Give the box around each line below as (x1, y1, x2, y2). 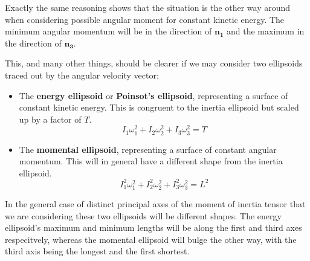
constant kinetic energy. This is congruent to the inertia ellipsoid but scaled (19, 101, 299, 114)
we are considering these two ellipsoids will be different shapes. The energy (5, 209, 282, 222)
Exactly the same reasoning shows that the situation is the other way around (5, 1, 291, 13)
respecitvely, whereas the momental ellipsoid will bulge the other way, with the (5, 233, 297, 245)
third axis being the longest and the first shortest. (5, 245, 190, 257)
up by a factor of (19, 112, 82, 125)
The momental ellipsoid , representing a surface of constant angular (19, 143, 277, 155)
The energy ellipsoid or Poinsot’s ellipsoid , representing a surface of (19, 89, 288, 101)
